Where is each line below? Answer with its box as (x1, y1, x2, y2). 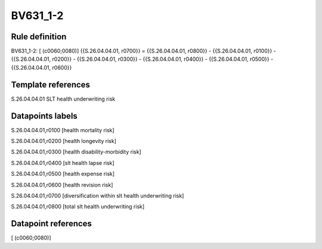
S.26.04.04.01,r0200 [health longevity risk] (11, 138, 116, 145)
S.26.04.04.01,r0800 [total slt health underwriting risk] (11, 203, 145, 210)
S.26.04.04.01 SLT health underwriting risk (11, 95, 116, 102)
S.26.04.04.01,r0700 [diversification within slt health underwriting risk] (11, 192, 184, 199)
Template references (11, 79, 91, 89)
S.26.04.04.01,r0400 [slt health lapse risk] (11, 159, 114, 166)
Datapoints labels (11, 111, 78, 121)
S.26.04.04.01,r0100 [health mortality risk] (11, 126, 114, 133)
